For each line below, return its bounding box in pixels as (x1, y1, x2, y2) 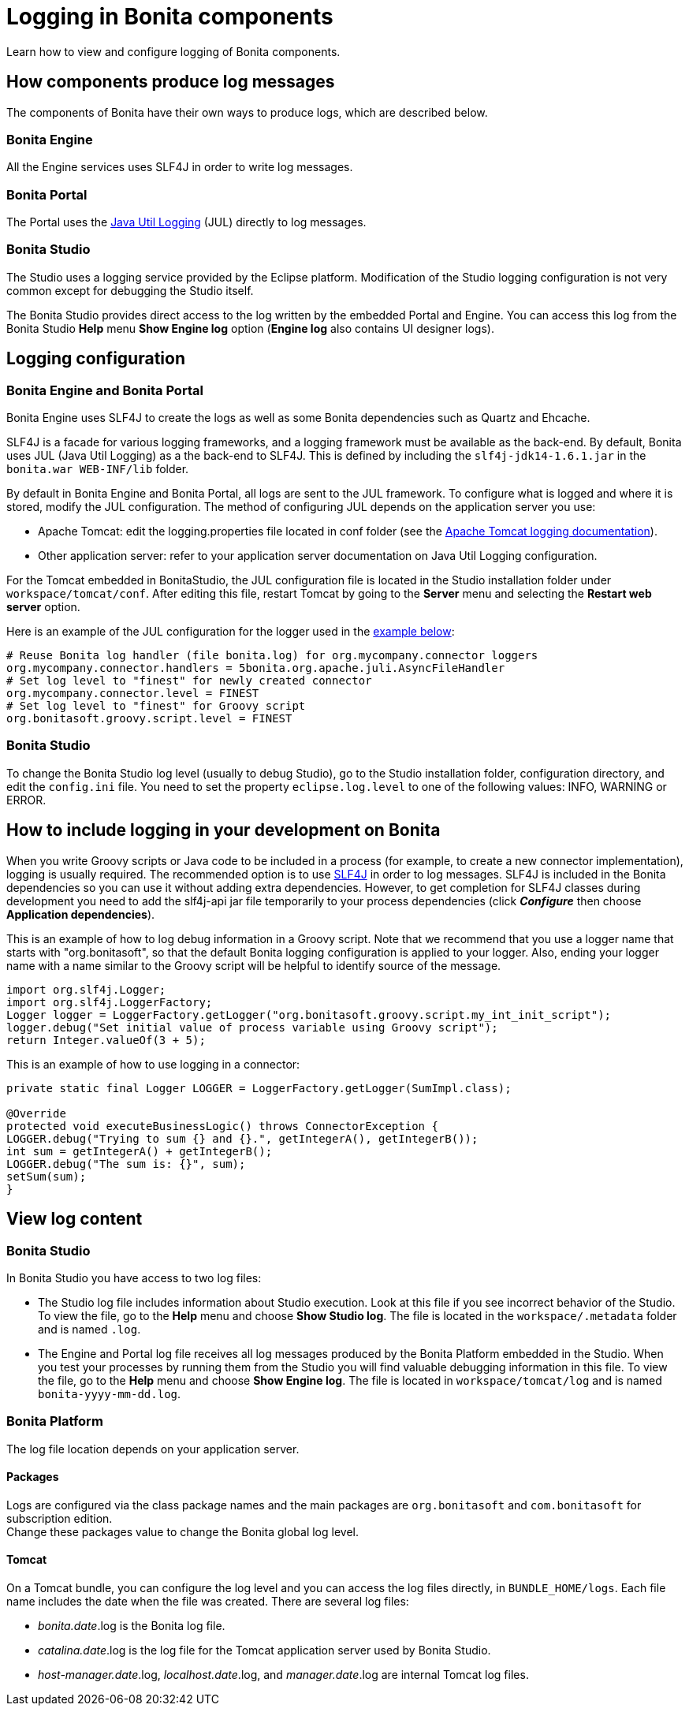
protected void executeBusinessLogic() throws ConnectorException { (6, 1119, 438, 1132)
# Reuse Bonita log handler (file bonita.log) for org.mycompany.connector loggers (6, 649, 538, 662)
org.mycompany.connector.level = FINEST (6, 687, 259, 700)
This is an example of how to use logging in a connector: (6, 1057, 300, 1071)
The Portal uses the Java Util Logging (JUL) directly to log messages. (6, 215, 367, 229)
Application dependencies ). (6, 907, 155, 921)
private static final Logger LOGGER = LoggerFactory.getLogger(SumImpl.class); (6, 1081, 512, 1095)
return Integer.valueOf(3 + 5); (6, 1033, 206, 1046)
